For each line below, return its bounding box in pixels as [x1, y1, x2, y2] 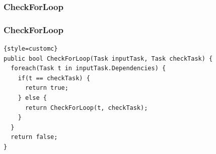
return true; [25, 84, 68, 92]
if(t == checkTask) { [18, 74, 90, 82]
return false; [11, 133, 58, 141]
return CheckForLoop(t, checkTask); [25, 104, 148, 111]
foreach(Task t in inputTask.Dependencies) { [11, 65, 166, 72]
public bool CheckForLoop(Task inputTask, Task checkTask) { [4, 55, 213, 62]
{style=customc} [4, 45, 58, 53]
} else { [18, 94, 47, 102]
